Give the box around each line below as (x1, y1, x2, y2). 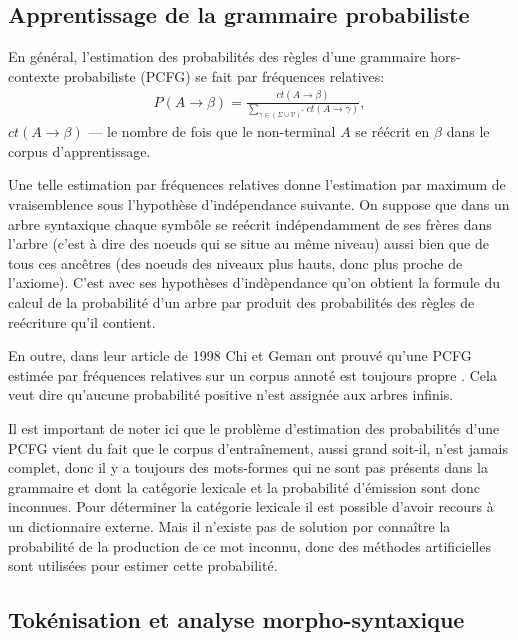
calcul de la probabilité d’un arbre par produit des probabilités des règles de (8, 292, 475, 312)
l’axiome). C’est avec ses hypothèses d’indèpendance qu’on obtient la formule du (8, 272, 500, 293)
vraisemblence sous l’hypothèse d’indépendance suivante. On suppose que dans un (8, 194, 510, 215)
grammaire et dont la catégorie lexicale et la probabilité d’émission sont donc (8, 476, 481, 497)
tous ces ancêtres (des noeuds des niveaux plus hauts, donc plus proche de (8, 252, 463, 273)
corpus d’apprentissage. (8, 140, 151, 161)
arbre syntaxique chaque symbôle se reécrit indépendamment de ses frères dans (8, 213, 492, 234)
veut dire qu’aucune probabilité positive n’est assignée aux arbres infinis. (8, 384, 454, 405)
